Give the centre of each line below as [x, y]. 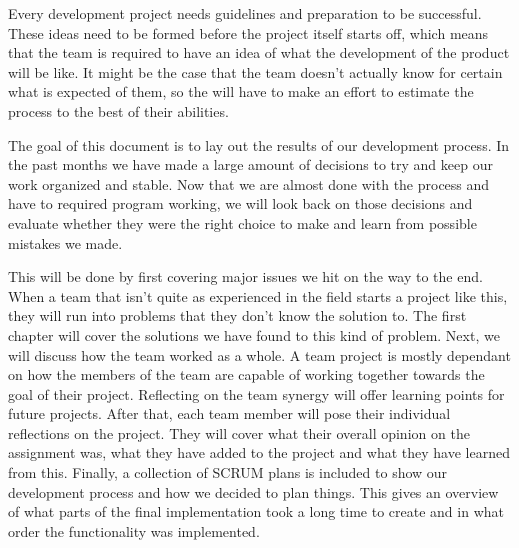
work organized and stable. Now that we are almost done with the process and [249, 183]
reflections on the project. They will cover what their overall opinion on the [239, 432]
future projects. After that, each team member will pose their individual [229, 413]
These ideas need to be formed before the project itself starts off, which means [248, 32]
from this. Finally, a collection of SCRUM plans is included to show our [228, 472]
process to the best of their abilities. [118, 110]
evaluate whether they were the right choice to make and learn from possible [242, 222]
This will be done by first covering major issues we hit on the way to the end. [245, 276]
